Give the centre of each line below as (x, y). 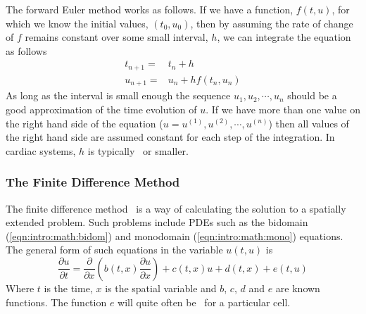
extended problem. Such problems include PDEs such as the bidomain (157, 222)
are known (298, 288)
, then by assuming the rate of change (272, 23)
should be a (312, 95)
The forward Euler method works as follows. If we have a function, (150, 9)
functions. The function (56, 302)
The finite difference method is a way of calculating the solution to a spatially (176, 208)
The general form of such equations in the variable (114, 250)
